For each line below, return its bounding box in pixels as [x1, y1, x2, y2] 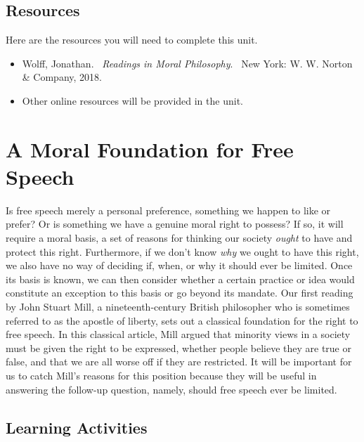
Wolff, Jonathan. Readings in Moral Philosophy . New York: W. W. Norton [22, 56, 353, 70]
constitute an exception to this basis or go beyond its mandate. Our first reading [6, 285, 353, 300]
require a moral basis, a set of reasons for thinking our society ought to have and [6, 230, 353, 245]
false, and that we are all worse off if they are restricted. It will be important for [6, 354, 352, 369]
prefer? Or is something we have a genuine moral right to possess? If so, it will [6, 216, 344, 231]
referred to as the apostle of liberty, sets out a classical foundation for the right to [6, 313, 358, 327]
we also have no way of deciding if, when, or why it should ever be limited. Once [6, 258, 353, 273]
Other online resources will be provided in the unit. [22, 93, 243, 108]
